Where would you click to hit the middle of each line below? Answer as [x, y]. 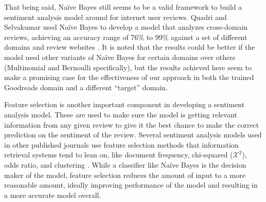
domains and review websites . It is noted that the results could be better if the [130, 47]
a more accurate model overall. [53, 195]
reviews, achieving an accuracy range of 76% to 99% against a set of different [126, 37]
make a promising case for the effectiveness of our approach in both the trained [129, 77]
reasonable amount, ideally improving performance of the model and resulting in [131, 185]
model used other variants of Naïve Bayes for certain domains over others [120, 57]
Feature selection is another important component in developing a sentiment [125, 104]
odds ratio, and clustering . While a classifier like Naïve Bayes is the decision [125, 164]
